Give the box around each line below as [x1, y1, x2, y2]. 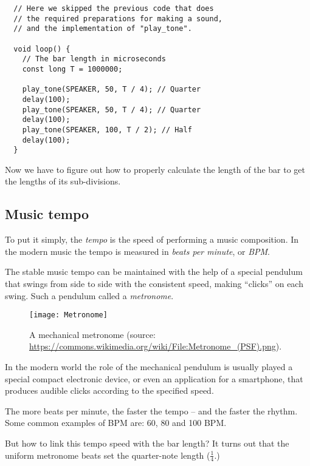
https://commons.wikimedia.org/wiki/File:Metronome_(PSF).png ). [29, 340, 282, 353]
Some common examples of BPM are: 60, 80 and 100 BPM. [5, 416, 227, 429]
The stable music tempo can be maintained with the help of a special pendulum [5, 265, 303, 278]
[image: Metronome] [29, 311, 108, 320]
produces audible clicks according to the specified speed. [5, 384, 214, 397]
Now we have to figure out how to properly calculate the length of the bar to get [5, 163, 306, 175]
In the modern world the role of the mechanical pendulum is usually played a [5, 360, 293, 373]
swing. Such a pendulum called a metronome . [5, 289, 174, 302]
